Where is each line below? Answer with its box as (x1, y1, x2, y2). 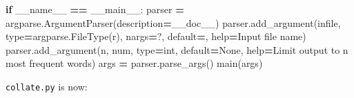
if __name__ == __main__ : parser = (6, 2, 184, 16)
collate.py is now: (6, 79, 88, 93)
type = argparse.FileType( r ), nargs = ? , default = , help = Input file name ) (6, 29, 306, 43)
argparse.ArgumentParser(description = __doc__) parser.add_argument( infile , (6, 15, 341, 30)
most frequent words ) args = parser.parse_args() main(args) (6, 56, 263, 70)
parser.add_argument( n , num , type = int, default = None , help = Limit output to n (6, 42, 348, 57)
